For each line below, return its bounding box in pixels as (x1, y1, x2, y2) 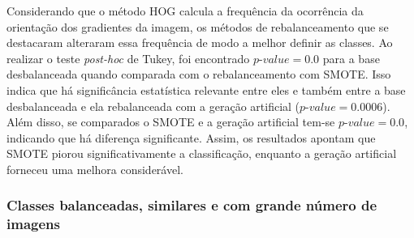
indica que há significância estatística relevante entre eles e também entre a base (6, 81, 406, 98)
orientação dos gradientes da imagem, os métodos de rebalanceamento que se (6, 18, 389, 35)
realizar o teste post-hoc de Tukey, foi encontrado (6, 49, 250, 66)
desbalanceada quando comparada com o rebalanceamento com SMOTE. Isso (6, 66, 391, 83)
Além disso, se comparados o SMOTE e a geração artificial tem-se (6, 113, 335, 130)
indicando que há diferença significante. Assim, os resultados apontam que (6, 129, 376, 146)
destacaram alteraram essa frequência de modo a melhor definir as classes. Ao (6, 34, 393, 51)
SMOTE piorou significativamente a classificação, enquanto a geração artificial (6, 145, 397, 162)
